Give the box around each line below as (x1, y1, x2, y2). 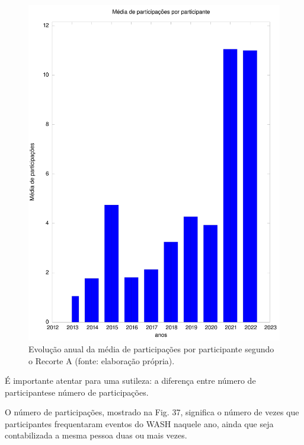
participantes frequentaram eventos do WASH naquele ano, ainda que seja (5, 417, 274, 430)
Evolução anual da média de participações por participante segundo (28, 342, 274, 355)
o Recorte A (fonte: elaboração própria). (28, 354, 175, 367)
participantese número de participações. (5, 386, 149, 398)
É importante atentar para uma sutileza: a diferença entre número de (5, 374, 256, 387)
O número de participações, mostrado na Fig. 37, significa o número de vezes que (5, 406, 299, 418)
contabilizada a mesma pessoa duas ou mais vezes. (5, 429, 187, 441)
